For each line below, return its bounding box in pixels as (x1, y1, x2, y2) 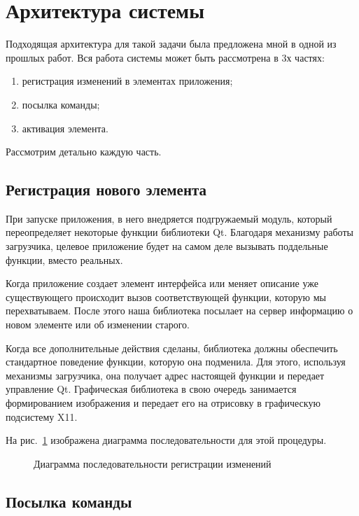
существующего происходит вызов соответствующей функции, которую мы (6, 289, 326, 304)
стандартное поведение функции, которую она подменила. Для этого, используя (6, 354, 346, 369)
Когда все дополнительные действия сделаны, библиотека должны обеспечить (6, 340, 338, 355)
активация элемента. (22, 120, 108, 135)
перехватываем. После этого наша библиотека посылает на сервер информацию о (6, 303, 353, 318)
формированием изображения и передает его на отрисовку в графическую (6, 396, 321, 410)
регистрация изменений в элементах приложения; (22, 74, 233, 88)
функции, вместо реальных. (6, 252, 123, 267)
